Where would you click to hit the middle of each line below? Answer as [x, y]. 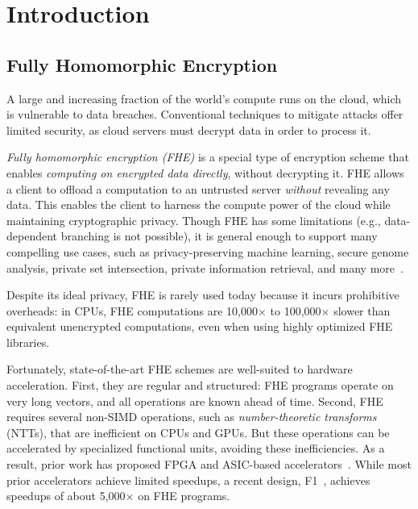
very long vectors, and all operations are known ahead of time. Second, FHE [195, 401]
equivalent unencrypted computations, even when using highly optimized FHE [200, 326]
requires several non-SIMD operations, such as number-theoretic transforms [192, 417]
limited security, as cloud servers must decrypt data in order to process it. [189, 129]
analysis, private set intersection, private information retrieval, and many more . [205, 267]
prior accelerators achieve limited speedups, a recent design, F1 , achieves [188, 480]
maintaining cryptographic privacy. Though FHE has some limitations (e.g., [194, 220]
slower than [362, 310]
